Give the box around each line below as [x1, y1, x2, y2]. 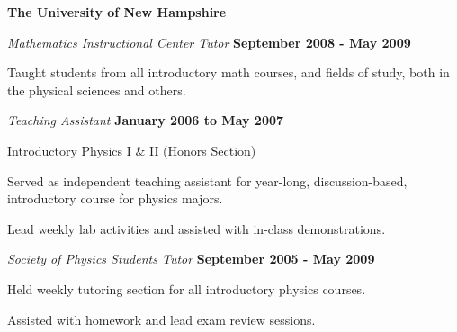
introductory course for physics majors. [7, 189, 223, 208]
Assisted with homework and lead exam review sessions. [7, 310, 316, 328]
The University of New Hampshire [7, 3, 227, 21]
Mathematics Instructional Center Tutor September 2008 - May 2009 [7, 32, 411, 51]
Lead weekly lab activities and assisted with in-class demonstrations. [7, 219, 386, 238]
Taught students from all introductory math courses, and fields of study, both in [7, 63, 450, 82]
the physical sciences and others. [7, 80, 186, 99]
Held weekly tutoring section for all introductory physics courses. [7, 279, 366, 298]
